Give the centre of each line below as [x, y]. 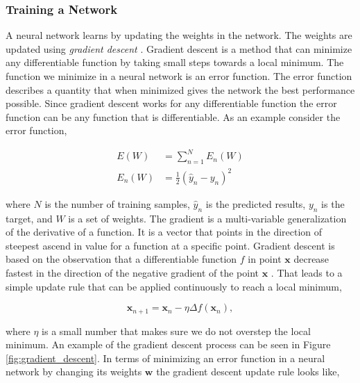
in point [265, 259]
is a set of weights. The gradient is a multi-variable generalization [207, 218]
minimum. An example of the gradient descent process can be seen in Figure [168, 344]
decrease [311, 259]
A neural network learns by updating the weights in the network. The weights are [179, 35]
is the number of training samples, [117, 203]
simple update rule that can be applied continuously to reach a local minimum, [174, 286]
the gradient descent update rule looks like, [248, 372]
